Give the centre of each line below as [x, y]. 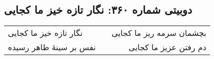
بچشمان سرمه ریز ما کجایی [159, 33]
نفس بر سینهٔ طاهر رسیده [52, 47]
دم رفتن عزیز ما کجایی [168, 47]
